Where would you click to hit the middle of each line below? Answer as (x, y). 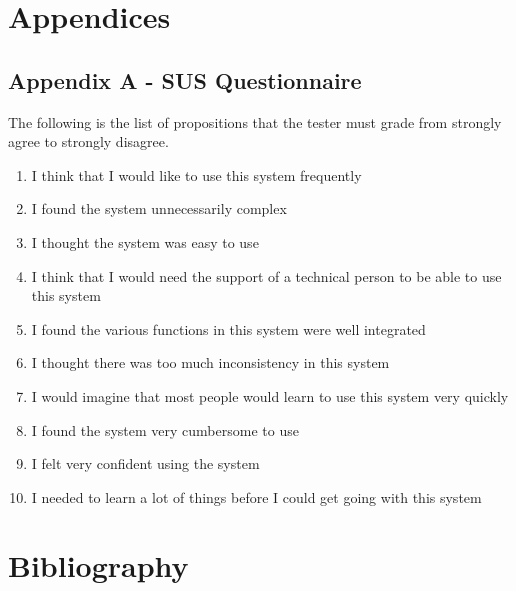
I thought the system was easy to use (145, 241)
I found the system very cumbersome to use (165, 429)
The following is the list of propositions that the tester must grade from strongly (255, 121)
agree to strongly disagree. (88, 141)
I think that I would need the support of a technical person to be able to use (266, 275)
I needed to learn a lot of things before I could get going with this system (256, 496)
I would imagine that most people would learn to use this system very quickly (270, 395)
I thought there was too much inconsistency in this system (210, 362)
